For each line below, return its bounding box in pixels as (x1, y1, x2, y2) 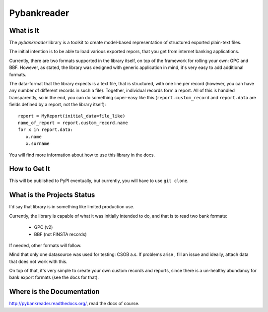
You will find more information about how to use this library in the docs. (9, 152, 155, 158)
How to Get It (9, 165, 51, 173)
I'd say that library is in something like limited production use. (9, 204, 134, 210)
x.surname (25, 141, 50, 146)
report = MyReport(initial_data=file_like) (18, 113, 126, 119)
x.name (25, 134, 42, 139)
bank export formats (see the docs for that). (9, 274, 99, 280)
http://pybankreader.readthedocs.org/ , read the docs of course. (9, 301, 140, 307)
